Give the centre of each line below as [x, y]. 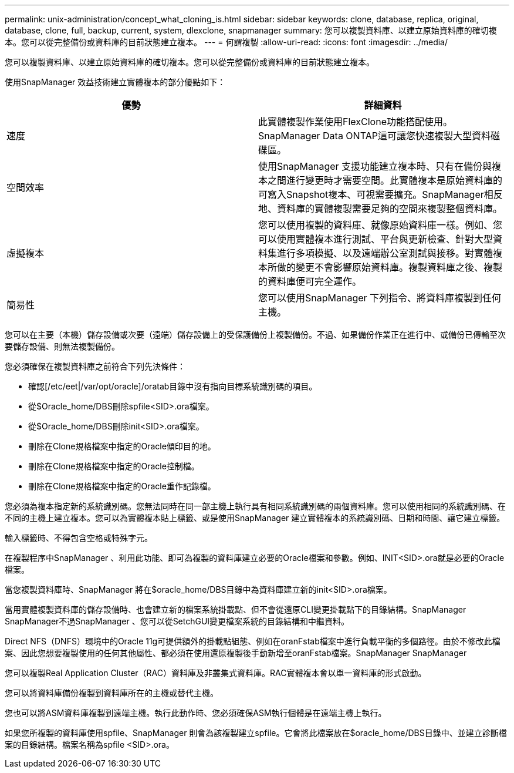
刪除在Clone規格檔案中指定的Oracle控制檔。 [114, 466]
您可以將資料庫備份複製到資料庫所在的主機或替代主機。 [111, 693]
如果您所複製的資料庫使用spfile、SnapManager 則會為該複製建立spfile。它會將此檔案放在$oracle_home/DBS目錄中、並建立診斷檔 [256, 733]
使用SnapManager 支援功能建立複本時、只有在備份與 [375, 166]
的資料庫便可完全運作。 [310, 281]
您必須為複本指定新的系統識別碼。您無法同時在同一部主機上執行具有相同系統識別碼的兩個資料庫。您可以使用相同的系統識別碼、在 [255, 506]
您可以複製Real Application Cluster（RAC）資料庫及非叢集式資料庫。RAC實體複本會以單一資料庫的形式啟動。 [216, 673]
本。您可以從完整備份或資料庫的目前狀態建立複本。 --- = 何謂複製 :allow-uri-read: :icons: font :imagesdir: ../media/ [226, 42]
